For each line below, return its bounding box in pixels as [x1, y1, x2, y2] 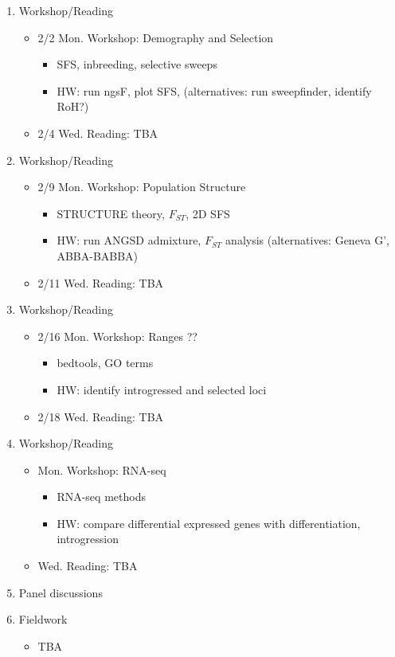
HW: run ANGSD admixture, [57, 232, 201, 248]
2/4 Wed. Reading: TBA [37, 124, 158, 141]
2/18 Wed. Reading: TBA [37, 408, 164, 424]
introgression [57, 530, 119, 547]
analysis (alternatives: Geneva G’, [225, 232, 389, 248]
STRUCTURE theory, [57, 205, 165, 221]
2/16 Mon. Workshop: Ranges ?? [37, 327, 197, 344]
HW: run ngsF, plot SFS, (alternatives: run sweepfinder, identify [57, 82, 372, 99]
